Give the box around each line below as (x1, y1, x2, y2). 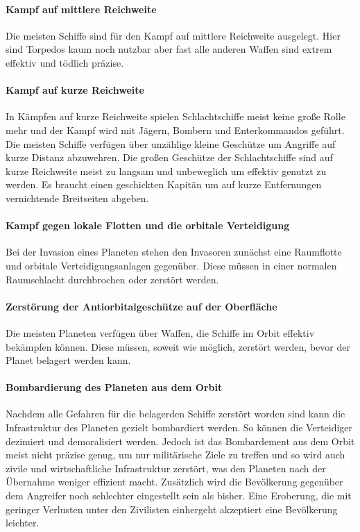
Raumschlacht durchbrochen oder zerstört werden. (6, 272, 219, 286)
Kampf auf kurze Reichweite (6, 83, 144, 97)
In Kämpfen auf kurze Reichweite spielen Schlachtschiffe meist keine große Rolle (6, 109, 345, 124)
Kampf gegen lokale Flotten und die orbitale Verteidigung (6, 218, 290, 233)
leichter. (6, 515, 40, 530)
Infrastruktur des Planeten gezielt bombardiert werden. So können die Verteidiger (6, 420, 353, 435)
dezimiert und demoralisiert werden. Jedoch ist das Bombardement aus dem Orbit (6, 433, 355, 448)
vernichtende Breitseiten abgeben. (6, 190, 149, 205)
